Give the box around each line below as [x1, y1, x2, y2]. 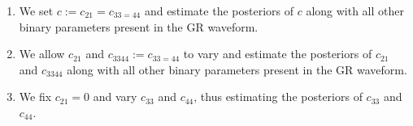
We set [19, 2, 54, 19]
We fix [19, 88, 52, 105]
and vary [93, 88, 137, 105]
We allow [19, 45, 65, 62]
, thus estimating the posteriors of [193, 88, 363, 105]
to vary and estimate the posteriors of [183, 45, 372, 62]
